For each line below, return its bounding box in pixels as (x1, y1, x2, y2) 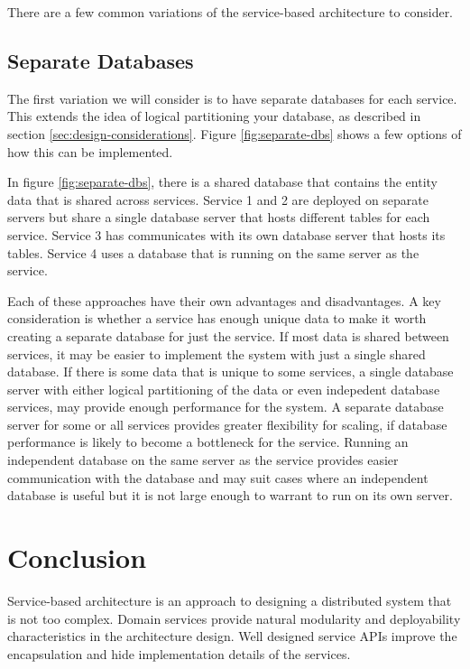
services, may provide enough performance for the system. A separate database (7, 397, 444, 416)
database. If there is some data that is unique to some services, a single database (7, 362, 454, 381)
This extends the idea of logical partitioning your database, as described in (7, 107, 421, 125)
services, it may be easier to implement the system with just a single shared (7, 344, 426, 363)
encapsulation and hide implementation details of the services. (7, 644, 351, 663)
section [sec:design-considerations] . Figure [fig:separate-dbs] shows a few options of (7, 124, 462, 143)
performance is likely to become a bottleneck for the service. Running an (7, 432, 409, 451)
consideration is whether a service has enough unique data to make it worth (7, 309, 427, 328)
